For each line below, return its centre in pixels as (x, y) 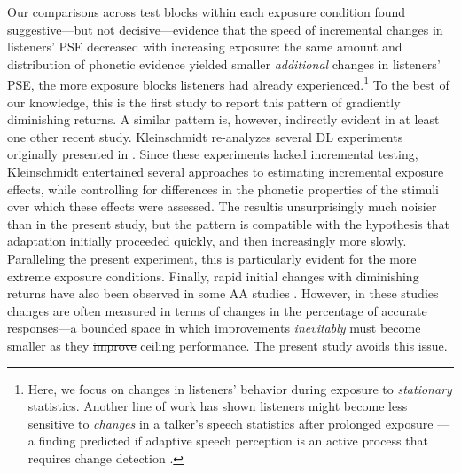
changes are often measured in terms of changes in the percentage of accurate (217, 310)
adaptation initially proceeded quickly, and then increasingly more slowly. (207, 241)
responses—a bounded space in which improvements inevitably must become (214, 328)
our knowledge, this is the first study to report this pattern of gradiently (204, 102)
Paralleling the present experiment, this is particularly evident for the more (212, 258)
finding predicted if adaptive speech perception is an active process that (233, 441)
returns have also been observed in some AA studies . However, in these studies (223, 293)
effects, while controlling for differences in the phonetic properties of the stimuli (223, 189)
